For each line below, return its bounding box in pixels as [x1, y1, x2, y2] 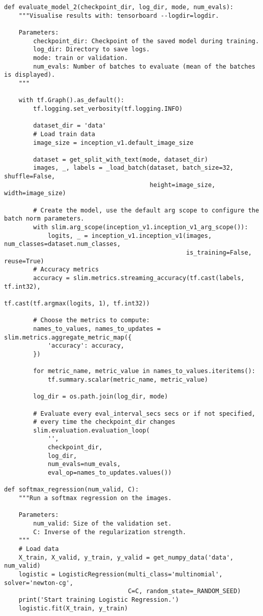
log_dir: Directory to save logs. [33, 46, 150, 53]
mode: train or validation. [33, 54, 128, 61]
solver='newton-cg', [4, 579, 74, 587]
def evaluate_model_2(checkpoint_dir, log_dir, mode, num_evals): [4, 4, 234, 11]
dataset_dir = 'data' [33, 122, 106, 130]
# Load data [18, 545, 59, 552]
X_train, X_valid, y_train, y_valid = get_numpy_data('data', [18, 553, 234, 561]
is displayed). [4, 71, 55, 79]
